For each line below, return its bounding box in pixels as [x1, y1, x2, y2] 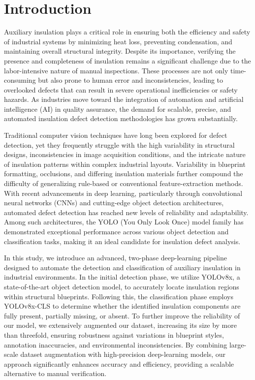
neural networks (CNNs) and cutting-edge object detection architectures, [4, 197, 224, 208]
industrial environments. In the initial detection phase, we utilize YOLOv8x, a [4, 272, 240, 282]
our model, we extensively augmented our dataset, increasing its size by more [4, 320, 237, 330]
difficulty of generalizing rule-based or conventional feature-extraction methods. [4, 178, 243, 189]
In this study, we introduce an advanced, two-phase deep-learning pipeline [4, 253, 227, 263]
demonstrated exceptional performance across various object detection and [4, 226, 229, 236]
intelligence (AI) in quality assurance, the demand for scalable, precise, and [4, 103, 231, 114]
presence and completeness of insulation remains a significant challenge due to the [4, 55, 251, 65]
